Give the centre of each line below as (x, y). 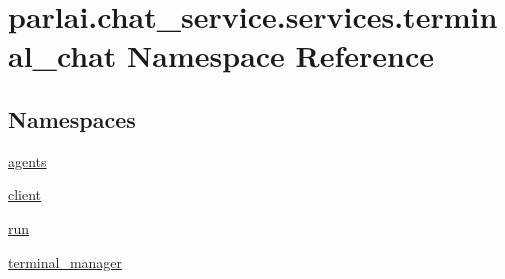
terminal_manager (65, 261)
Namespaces (72, 118)
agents (27, 160)
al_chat (62, 55)
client (25, 194)
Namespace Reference (281, 55)
